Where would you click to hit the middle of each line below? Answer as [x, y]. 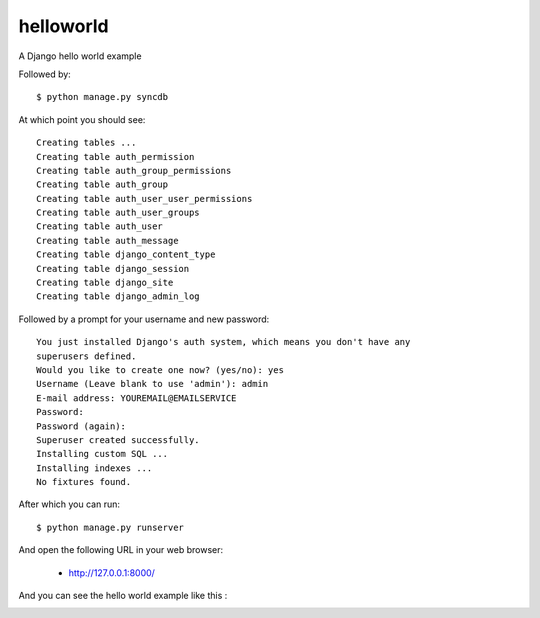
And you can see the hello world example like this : [123, 596]
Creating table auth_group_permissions [134, 170]
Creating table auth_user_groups [118, 213]
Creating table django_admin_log [118, 296]
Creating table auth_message [107, 240]
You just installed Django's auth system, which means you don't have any [223, 342]
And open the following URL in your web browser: [121, 550]
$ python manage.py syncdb [102, 97]
